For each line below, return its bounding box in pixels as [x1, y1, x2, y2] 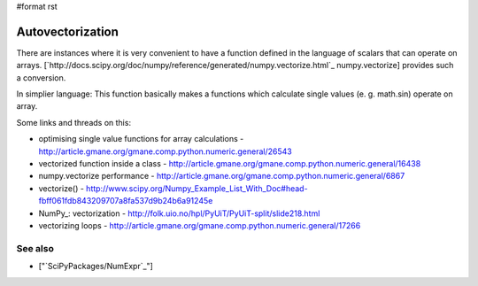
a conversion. [16, 72, 66, 83]
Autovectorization [16, 24, 119, 39]
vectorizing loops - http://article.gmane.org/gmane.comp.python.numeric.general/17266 [38, 220, 361, 230]
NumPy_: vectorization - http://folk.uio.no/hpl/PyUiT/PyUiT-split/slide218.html [38, 208, 320, 219]
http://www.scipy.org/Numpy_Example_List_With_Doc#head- [85, 182, 309, 194]
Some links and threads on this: [16, 117, 132, 128]
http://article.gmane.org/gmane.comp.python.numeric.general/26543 [38, 146, 292, 157]
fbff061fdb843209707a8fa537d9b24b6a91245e [38, 196, 213, 206]
